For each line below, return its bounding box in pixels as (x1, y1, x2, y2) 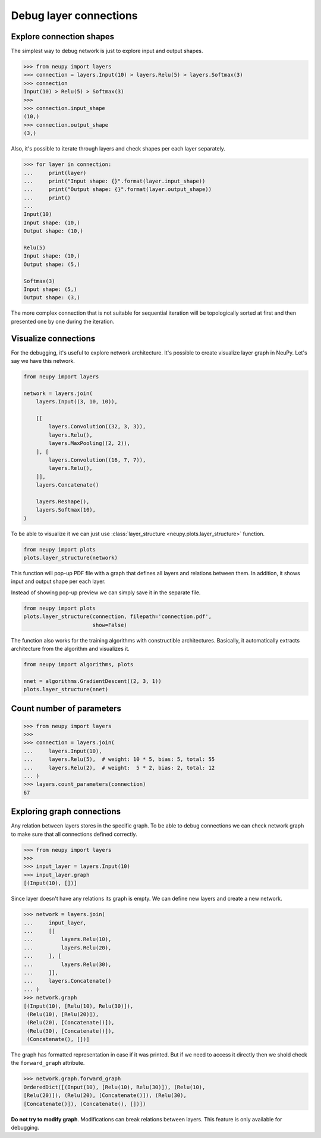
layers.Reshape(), (36, 498, 90, 505)
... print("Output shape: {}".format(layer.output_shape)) (23, 186, 212, 193)
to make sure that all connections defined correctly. (11, 830, 137, 838)
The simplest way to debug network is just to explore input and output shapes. (11, 48, 203, 55)
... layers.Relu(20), (23, 944, 112, 951)
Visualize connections (11, 333, 96, 343)
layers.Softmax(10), (36, 506, 96, 513)
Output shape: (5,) (23, 261, 80, 268)
